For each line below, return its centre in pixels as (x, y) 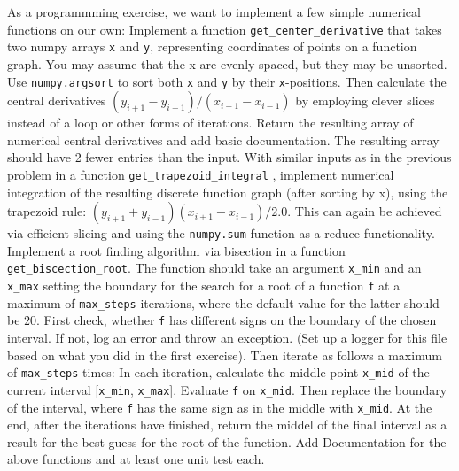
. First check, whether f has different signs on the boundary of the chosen (237, 320)
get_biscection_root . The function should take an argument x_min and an (214, 268)
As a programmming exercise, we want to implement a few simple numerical (214, 12)
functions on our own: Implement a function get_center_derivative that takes (225, 29)
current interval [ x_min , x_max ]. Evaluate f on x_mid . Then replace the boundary (227, 389)
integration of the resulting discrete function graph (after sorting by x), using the (228, 192)
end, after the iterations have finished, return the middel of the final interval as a (227, 425)
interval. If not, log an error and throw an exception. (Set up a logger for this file (227, 338)
